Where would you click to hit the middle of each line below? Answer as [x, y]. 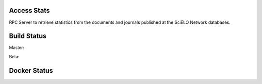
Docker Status [31, 70]
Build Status [28, 36]
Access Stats [29, 10]
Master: [16, 48]
